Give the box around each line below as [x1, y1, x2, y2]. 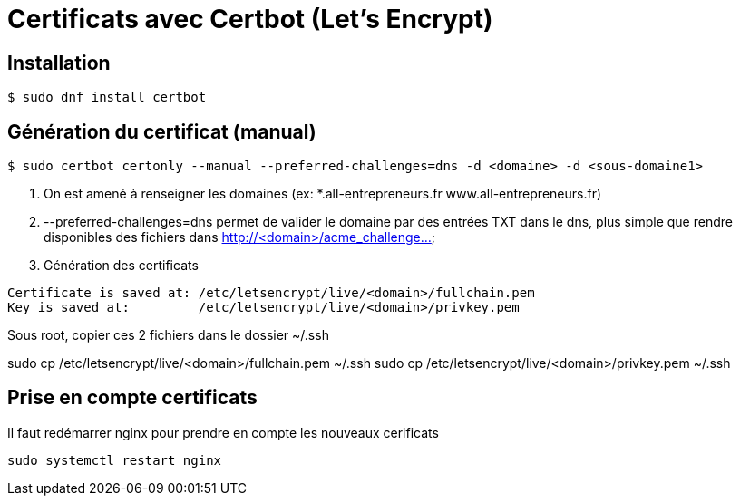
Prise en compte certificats [7, 386, 258, 410]
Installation [7, 51, 111, 74]
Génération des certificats [44, 257, 199, 274]
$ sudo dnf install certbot [7, 90, 207, 105]
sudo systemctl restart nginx [7, 452, 222, 468]
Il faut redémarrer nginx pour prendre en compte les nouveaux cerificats [7, 424, 439, 440]
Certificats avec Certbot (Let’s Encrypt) [7, 4, 493, 34]
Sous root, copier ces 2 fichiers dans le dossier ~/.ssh [7, 327, 329, 343]
